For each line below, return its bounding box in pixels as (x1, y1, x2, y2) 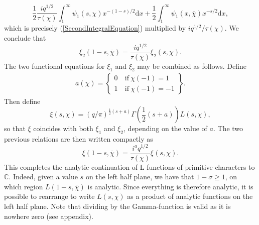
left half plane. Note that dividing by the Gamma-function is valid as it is (4, 201, 231, 211)
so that (4, 123, 26, 134)
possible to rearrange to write (4, 191, 95, 201)
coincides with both (33, 123, 93, 134)
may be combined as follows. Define (137, 60, 247, 71)
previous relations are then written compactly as (4, 133, 153, 144)
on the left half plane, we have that (85, 171, 194, 182)
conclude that (4, 32, 46, 43)
